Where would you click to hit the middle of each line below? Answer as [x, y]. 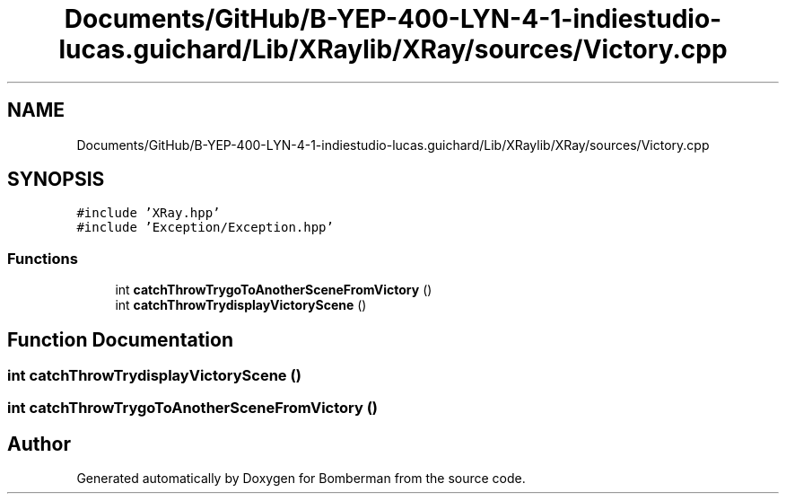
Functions [43, 258]
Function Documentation [120, 339]
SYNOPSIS [56, 180]
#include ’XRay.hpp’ [148, 213]
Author [39, 444]
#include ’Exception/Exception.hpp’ [205, 228]
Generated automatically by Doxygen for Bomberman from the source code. [301, 479]
